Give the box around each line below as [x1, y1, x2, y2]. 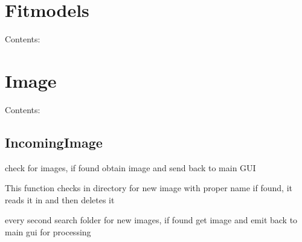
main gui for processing [5, 226, 91, 238]
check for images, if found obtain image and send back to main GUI [5, 161, 256, 174]
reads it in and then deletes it [5, 193, 115, 206]
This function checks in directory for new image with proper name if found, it [5, 181, 292, 194]
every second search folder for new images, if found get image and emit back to [5, 214, 298, 226]
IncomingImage [5, 132, 103, 151]
